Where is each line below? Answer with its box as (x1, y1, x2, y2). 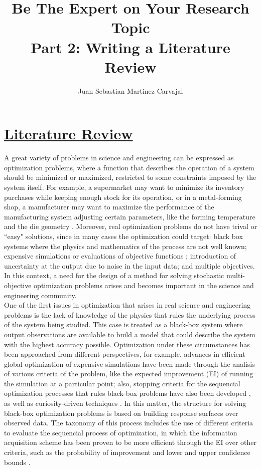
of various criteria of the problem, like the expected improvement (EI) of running (4, 368, 253, 379)
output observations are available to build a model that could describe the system (4, 329, 255, 339)
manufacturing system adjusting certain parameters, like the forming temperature (4, 211, 255, 221)
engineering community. (4, 290, 77, 300)
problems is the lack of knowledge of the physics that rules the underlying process (4, 309, 255, 320)
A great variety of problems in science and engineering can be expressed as (4, 152, 234, 163)
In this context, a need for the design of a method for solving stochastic (4, 270, 224, 281)
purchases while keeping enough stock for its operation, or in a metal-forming (4, 191, 242, 202)
